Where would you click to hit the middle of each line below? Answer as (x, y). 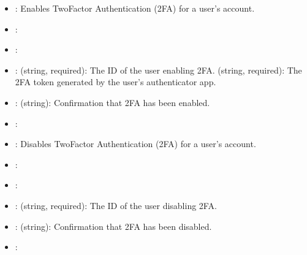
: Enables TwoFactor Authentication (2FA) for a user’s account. (135, 8)
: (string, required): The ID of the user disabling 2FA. (116, 205)
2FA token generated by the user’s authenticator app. (116, 82)
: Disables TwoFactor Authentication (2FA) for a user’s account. (135, 144)
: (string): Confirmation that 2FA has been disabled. (113, 226)
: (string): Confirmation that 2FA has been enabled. (112, 102)
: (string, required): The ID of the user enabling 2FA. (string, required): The (158, 70)
